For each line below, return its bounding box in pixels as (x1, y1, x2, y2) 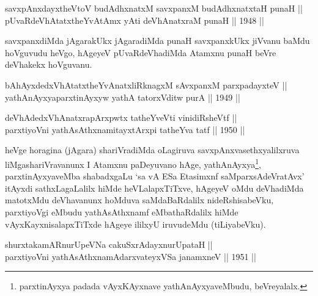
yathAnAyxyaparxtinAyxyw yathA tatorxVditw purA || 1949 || (5, 90, 240, 103)
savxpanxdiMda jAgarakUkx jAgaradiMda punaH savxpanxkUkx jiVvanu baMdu (5, 34, 310, 47)
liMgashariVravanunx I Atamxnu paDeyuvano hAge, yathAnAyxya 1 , (5, 156, 261, 170)
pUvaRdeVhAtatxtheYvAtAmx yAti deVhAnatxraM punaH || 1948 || (5, 13, 264, 26)
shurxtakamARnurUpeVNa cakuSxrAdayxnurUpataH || (5, 238, 213, 251)
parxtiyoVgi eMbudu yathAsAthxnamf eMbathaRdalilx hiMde (5, 205, 239, 218)
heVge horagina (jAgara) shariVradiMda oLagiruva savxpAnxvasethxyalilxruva (5, 143, 300, 156)
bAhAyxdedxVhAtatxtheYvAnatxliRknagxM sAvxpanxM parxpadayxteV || (5, 78, 287, 91)
